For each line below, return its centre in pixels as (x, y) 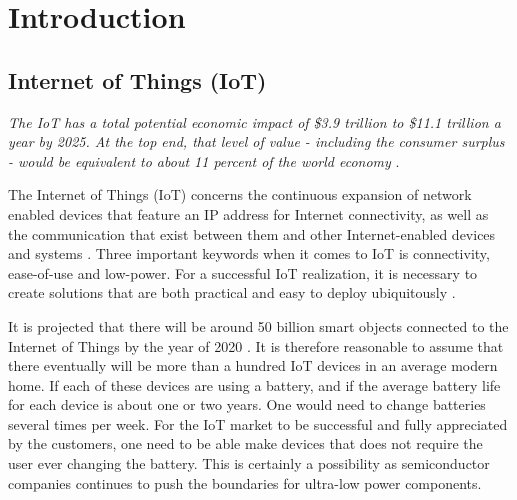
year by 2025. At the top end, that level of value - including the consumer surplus (256, 141)
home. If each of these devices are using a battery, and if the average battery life (254, 384)
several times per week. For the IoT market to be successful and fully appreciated (258, 423)
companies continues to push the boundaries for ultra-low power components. (245, 482)
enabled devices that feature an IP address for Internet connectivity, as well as (248, 213)
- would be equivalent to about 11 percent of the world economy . (204, 160)
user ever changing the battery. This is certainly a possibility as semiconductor (249, 463)
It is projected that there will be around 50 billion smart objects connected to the (258, 325)
